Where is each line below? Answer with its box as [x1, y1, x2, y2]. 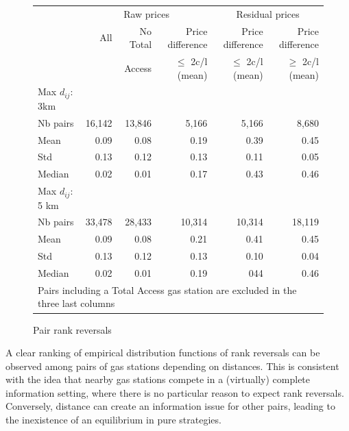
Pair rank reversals [33, 322, 112, 336]
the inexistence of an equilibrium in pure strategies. [5, 412, 221, 427]
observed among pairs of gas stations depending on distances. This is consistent [5, 358, 339, 373]
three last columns [38, 296, 115, 310]
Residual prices [236, 6, 300, 21]
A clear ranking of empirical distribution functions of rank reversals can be [5, 345, 320, 360]
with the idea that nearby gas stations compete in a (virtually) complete [5, 372, 311, 386]
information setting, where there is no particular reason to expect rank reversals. [5, 385, 344, 399]
